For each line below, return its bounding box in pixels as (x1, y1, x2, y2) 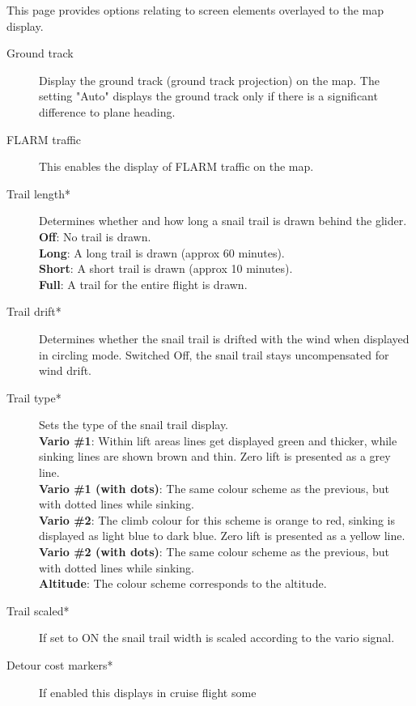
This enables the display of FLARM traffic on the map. (39, 158, 314, 175)
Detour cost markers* (6, 657, 113, 673)
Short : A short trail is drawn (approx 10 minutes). (39, 260, 293, 277)
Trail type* (6, 389, 62, 406)
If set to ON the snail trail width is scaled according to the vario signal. (39, 629, 395, 646)
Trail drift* (6, 303, 62, 320)
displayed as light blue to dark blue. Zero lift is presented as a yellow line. (39, 527, 405, 544)
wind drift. (39, 362, 92, 379)
